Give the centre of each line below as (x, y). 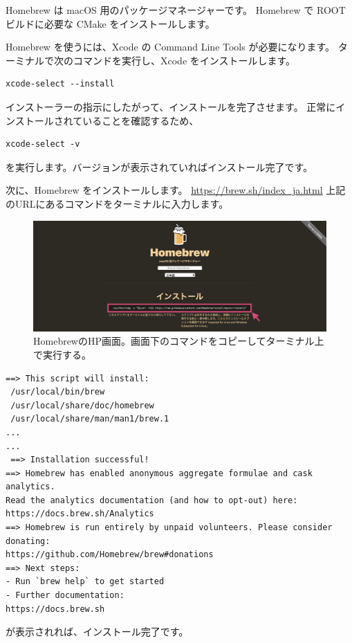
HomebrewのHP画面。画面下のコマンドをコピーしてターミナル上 (179, 341)
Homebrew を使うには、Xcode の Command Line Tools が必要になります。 (170, 47)
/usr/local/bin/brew (58, 392)
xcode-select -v (43, 144)
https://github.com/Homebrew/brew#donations (110, 555)
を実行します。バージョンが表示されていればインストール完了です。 (159, 166)
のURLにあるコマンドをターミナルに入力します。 (117, 203)
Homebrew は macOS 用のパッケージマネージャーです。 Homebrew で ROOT (176, 10)
